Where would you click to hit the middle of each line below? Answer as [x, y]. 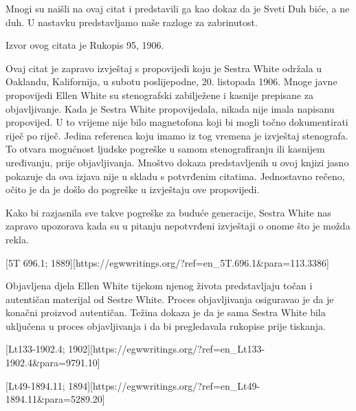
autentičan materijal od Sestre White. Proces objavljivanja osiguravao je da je [170, 299]
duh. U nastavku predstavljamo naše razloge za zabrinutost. [132, 22]
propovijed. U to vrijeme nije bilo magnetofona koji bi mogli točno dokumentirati [177, 122]
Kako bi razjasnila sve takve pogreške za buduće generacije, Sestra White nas [168, 212]
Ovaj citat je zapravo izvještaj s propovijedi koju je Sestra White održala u [164, 68]
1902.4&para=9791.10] [53, 363]
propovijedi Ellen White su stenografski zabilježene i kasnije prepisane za [159, 95]
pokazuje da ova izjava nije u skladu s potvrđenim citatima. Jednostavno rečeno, [175, 176]
